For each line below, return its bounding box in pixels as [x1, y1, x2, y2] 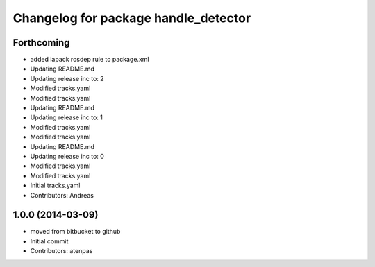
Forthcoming [12, 37, 70, 49]
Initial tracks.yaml [30, 181, 81, 190]
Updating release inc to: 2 [30, 74, 104, 83]
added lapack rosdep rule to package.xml [30, 55, 149, 64]
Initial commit [30, 236, 69, 246]
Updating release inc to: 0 [30, 152, 104, 160]
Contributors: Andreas [30, 191, 94, 199]
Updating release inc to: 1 [30, 113, 103, 121]
